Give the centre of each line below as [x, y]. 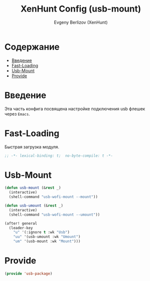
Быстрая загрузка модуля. [32, 147]
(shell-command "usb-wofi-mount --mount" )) [53, 197]
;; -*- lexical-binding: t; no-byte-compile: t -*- [59, 156]
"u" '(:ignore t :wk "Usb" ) [41, 232]
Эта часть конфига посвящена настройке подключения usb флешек [75, 109]
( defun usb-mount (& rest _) [33, 188]
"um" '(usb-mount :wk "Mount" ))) [47, 241]
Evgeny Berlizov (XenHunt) [81, 22]
